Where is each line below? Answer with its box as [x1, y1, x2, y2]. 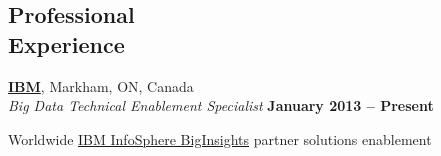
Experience [8, 28, 125, 59]
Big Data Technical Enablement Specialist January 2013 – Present [8, 95, 434, 116]
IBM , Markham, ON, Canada [8, 75, 194, 96]
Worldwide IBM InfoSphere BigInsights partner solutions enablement [8, 128, 432, 149]
